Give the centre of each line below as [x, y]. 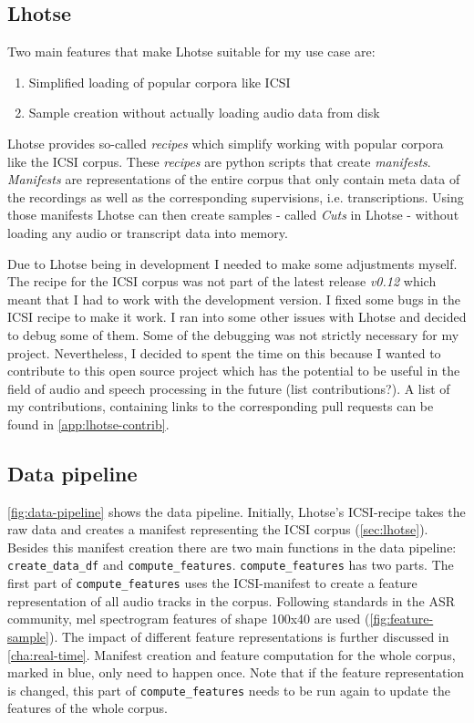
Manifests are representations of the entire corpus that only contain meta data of [234, 179]
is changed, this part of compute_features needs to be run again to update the [229, 690]
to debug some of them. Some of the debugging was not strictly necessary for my [233, 334]
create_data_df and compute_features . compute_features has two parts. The [231, 565]
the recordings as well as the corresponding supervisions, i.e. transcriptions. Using [236, 196]
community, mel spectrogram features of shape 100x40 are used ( [189, 619]
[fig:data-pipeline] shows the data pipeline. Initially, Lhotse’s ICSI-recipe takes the [237, 511]
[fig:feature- [402, 619]
